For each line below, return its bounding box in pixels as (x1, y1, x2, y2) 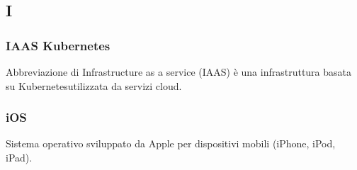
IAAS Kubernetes (6, 36, 110, 54)
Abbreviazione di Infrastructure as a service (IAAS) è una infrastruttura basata (6, 64, 352, 79)
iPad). (6, 150, 33, 164)
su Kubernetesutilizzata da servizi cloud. (6, 78, 182, 93)
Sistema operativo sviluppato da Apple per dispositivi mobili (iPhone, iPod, (6, 136, 336, 151)
